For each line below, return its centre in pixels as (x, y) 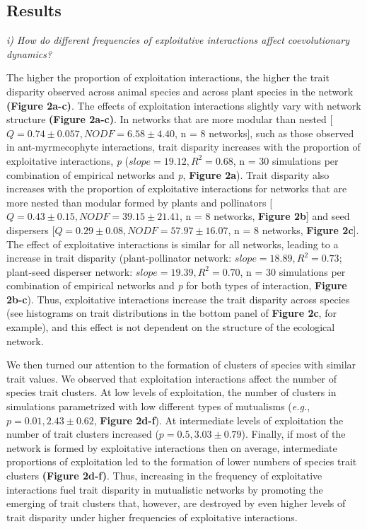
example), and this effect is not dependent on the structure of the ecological (171, 327)
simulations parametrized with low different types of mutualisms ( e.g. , (158, 406)
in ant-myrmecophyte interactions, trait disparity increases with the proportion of (183, 147)
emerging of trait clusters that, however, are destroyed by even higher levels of (176, 503)
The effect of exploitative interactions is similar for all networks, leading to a (173, 244)
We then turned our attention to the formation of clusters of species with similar (181, 365)
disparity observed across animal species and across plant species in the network (180, 91)
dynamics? (29, 53)
